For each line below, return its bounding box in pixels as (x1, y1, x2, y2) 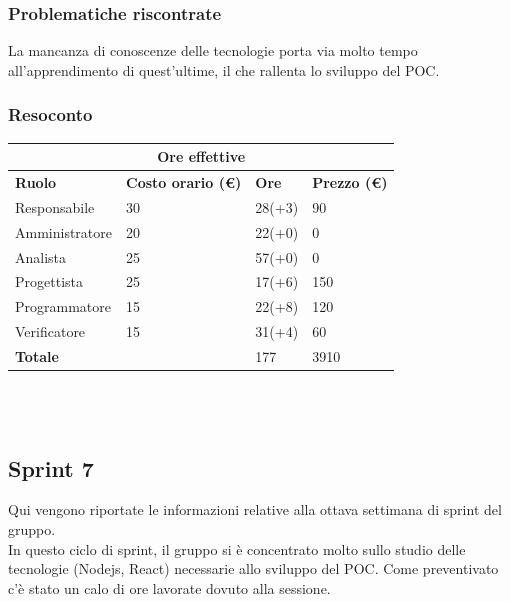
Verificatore (15, 321, 86, 342)
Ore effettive (157, 146, 246, 167)
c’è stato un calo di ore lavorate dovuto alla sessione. (8, 577, 331, 598)
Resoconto (8, 102, 93, 127)
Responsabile (15, 196, 95, 217)
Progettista (15, 271, 83, 292)
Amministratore (15, 221, 112, 242)
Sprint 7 (8, 452, 94, 483)
